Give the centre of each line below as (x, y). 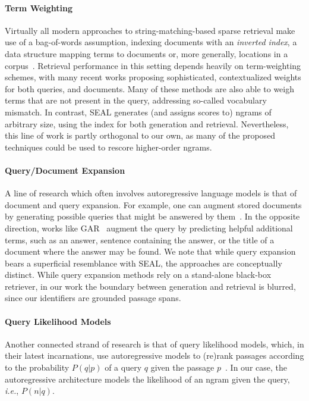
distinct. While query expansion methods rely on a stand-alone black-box (138, 275)
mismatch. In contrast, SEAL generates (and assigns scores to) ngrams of (138, 112)
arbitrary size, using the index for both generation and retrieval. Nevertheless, (147, 123)
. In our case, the (256, 367)
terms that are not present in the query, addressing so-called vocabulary (136, 100)
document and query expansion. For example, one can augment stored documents (153, 204)
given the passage (182, 367)
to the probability (37, 367)
